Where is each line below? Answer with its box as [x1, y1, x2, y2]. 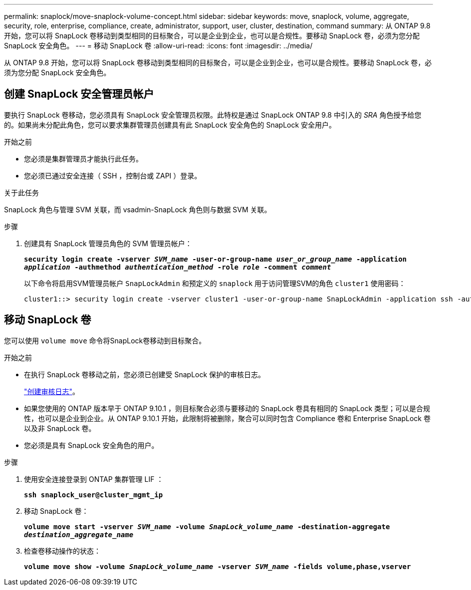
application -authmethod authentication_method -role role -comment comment [24, 263, 331, 271]
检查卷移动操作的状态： [24, 546, 101, 555]
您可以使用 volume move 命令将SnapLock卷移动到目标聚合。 [4, 336, 206, 345]
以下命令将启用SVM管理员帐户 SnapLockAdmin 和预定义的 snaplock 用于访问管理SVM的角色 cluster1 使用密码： [24, 279, 406, 288]
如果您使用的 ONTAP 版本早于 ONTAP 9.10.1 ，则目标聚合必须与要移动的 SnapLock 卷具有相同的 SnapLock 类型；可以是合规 [24, 404, 431, 413]
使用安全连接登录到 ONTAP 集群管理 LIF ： [24, 474, 164, 483]
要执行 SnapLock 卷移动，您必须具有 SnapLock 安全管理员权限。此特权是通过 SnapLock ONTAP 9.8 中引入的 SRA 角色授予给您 [4, 110, 422, 119]
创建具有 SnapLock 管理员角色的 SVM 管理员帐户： [24, 239, 192, 248]
